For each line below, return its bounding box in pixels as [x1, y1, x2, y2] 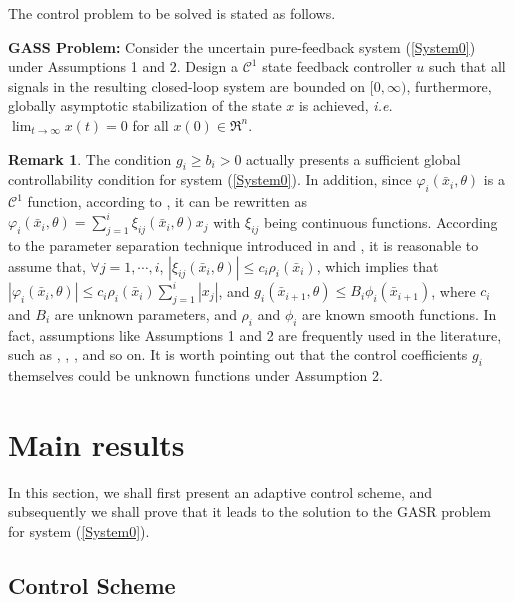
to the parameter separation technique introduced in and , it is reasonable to [8, 235, 479, 256]
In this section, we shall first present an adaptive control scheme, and [8, 481, 433, 502]
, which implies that [316, 255, 439, 276]
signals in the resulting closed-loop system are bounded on [8, 75, 366, 96]
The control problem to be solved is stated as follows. [8, 3, 336, 23]
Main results [8, 423, 185, 464]
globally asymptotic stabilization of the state [8, 95, 282, 116]
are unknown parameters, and [54, 303, 237, 324]
